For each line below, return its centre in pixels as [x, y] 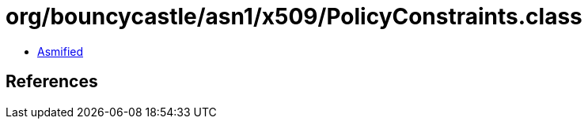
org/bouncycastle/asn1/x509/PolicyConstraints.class [294, 17]
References [52, 82]
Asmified [61, 51]
